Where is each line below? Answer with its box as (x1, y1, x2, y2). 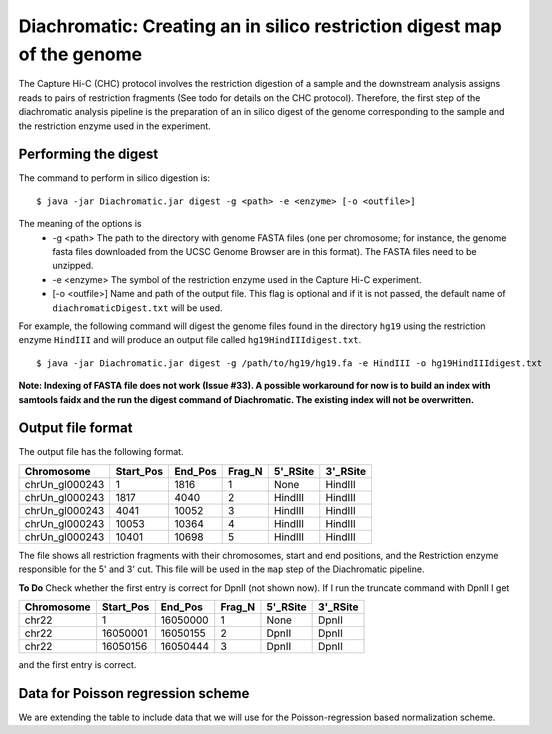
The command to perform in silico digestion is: (18, 172, 210, 184)
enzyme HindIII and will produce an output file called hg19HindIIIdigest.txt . (18, 334, 362, 346)
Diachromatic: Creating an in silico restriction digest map (18, 15, 502, 37)
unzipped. (52, 260, 94, 272)
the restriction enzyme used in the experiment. (18, 120, 212, 132)
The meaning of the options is (18, 218, 142, 230)
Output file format (18, 420, 133, 437)
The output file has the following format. (18, 446, 184, 458)
